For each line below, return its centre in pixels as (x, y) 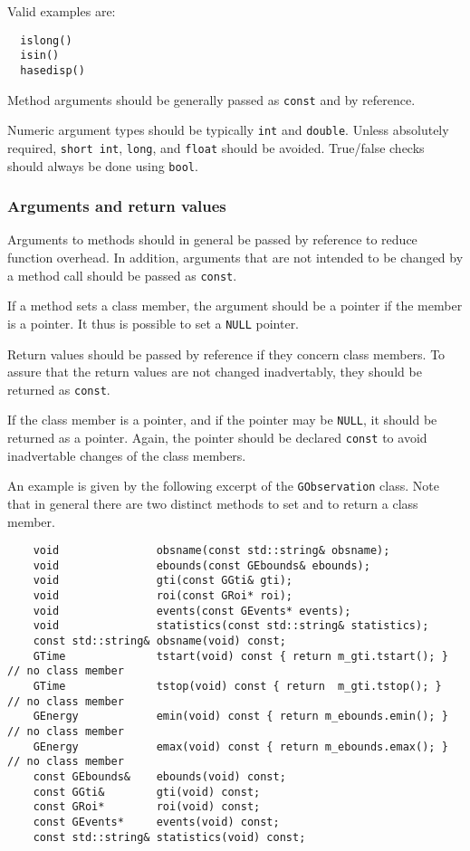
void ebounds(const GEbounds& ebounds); (201, 565)
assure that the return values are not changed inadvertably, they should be (215, 372)
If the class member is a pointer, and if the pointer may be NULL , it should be (222, 420)
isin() (40, 56)
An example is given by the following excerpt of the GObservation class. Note (223, 486)
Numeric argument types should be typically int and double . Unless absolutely (228, 130)
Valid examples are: (62, 11)
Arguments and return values (117, 206)
